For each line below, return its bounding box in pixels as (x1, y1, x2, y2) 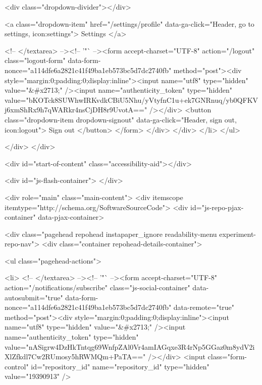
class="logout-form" (5, 55, 66, 66)
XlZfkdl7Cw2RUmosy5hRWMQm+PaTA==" (5, 351, 146, 362)
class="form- (207, 351, 247, 362)
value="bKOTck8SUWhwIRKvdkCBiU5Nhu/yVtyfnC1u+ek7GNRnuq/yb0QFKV (5, 94, 258, 105)
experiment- (219, 228, 256, 239)
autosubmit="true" (5, 292, 63, 302)
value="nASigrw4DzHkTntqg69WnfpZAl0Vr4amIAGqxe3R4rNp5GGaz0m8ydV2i (5, 341, 255, 352)
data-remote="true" (173, 302, 235, 312)
